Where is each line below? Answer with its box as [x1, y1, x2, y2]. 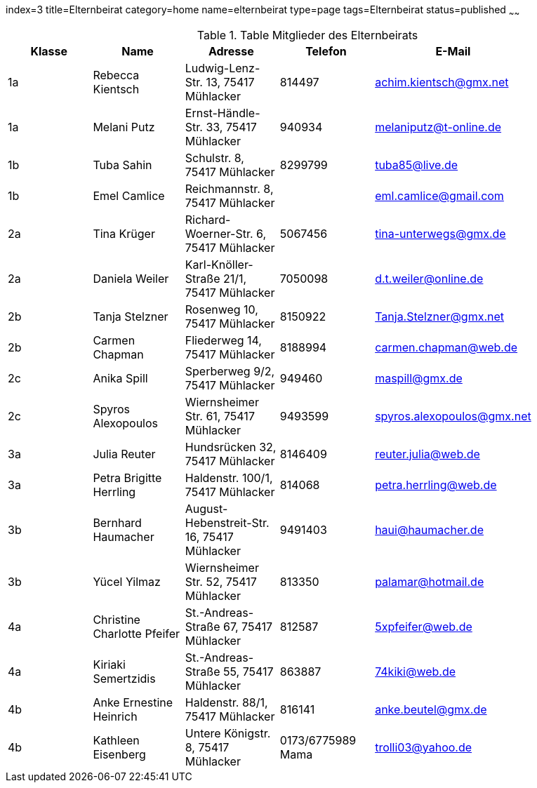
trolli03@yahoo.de [375, 740, 472, 754]
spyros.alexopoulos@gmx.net [375, 408, 531, 423]
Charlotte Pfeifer [93, 626, 180, 641]
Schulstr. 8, [185, 150, 244, 165]
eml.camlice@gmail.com [375, 188, 504, 203]
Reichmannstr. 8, [185, 181, 274, 196]
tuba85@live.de [375, 157, 458, 172]
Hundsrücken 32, [185, 439, 277, 454]
